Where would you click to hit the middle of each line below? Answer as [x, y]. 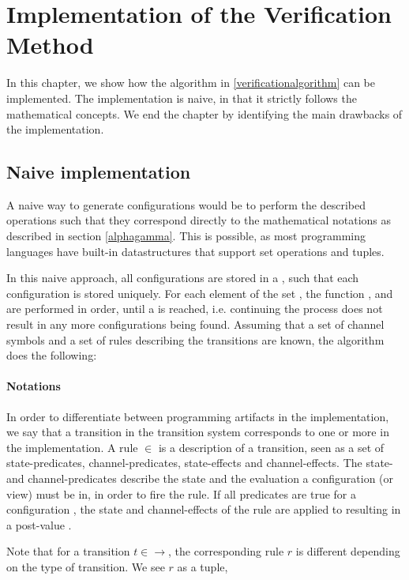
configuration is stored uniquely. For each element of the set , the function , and [200, 293]
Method [50, 45]
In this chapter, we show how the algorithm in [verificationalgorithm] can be [191, 83]
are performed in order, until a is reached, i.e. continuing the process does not [195, 309]
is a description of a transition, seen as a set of [271, 447]
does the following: [52, 355]
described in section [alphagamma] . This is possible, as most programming [186, 236]
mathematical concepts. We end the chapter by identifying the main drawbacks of [204, 113]
